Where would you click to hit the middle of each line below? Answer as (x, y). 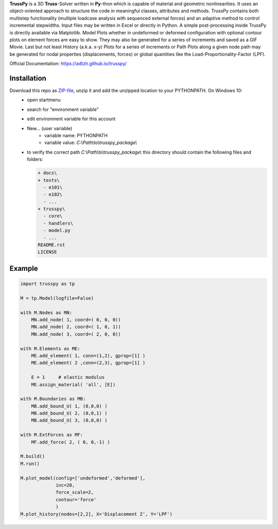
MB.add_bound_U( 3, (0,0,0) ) (69, 421)
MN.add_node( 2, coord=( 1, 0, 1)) (76, 327)
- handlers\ (58, 223)
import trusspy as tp (48, 284)
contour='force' (76, 499)
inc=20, (65, 485)
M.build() (33, 457)
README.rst (51, 245)
